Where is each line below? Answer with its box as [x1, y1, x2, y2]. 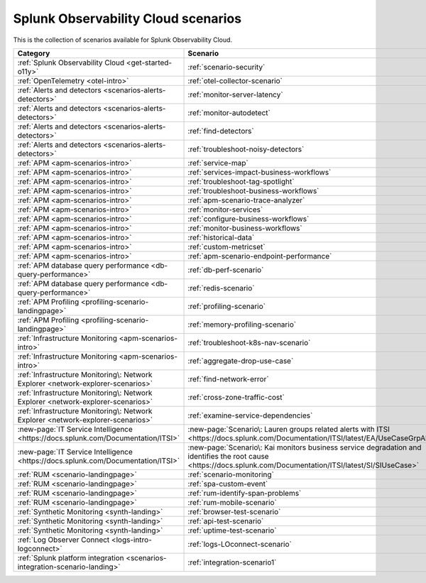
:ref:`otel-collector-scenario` [187, 75, 283, 85]
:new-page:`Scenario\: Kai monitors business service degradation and [187, 442, 422, 452]
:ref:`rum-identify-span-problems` [187, 488, 302, 498]
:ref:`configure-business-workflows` [187, 214, 310, 224]
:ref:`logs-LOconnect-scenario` [187, 539, 293, 549]
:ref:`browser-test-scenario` [187, 506, 281, 516]
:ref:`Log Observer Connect [17, 535, 110, 545]
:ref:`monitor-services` [187, 205, 263, 214]
